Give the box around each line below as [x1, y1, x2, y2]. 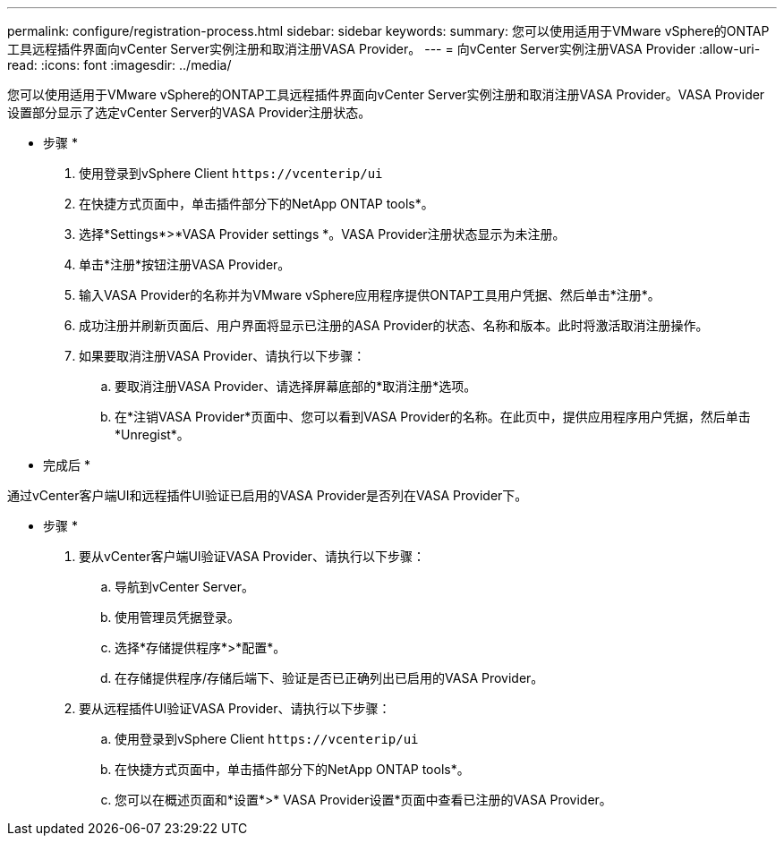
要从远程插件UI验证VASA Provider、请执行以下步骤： [79, 701, 391, 716]
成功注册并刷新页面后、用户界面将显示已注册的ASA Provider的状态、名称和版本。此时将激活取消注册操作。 [79, 318, 709, 333]
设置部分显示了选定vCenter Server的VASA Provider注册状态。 [7, 105, 371, 120]
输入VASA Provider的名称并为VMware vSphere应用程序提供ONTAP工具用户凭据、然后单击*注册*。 [79, 287, 660, 302]
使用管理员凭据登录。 [115, 609, 240, 625]
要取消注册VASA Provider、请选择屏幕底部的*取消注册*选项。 [115, 379, 477, 394]
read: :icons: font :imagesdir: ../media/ [7, 57, 232, 72]
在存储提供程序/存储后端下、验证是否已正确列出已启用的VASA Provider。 [115, 670, 544, 685]
